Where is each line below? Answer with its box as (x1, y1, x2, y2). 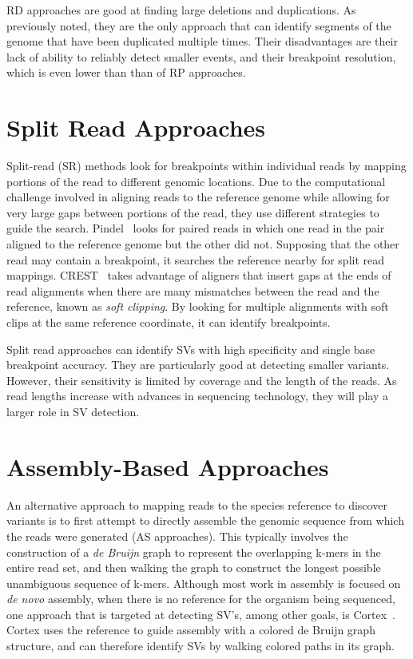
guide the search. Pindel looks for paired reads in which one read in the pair (6, 220, 385, 236)
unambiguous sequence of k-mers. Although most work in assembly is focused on (6, 574, 401, 591)
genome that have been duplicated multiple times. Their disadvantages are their (6, 33, 398, 50)
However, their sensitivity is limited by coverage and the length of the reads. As (6, 371, 397, 388)
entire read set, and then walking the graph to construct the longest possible (6, 559, 381, 576)
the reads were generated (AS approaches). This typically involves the (6, 527, 348, 544)
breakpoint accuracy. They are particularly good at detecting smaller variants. (6, 356, 390, 373)
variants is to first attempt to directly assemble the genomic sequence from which (6, 512, 404, 529)
